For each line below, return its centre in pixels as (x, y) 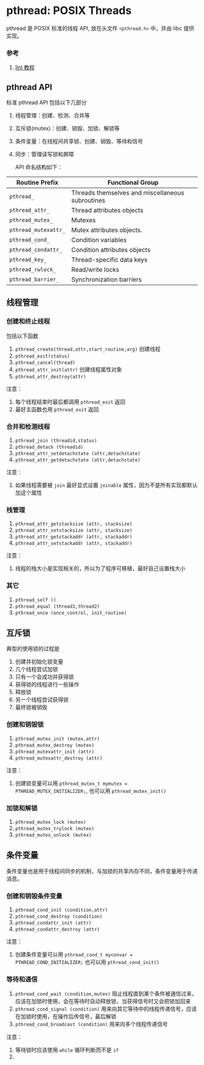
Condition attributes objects (111, 250)
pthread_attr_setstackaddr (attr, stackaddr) (73, 543)
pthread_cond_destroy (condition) (59, 917)
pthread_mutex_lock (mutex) (50, 822)
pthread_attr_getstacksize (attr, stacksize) (73, 524)
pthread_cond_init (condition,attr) (61, 910)
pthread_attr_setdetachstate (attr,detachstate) (78, 454)
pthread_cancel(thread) (45, 363)
